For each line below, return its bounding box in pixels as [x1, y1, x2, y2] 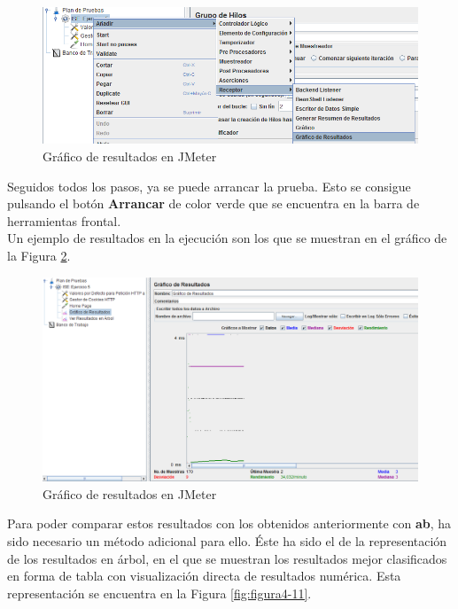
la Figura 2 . [7, 246, 71, 264]
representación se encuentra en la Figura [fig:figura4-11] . [7, 583, 312, 602]
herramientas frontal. [7, 211, 121, 230]
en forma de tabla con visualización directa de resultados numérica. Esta [7, 566, 401, 585]
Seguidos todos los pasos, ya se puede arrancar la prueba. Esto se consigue [7, 176, 411, 195]
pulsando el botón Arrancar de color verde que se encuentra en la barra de [7, 194, 420, 213]
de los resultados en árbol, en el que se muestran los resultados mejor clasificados [7, 549, 447, 567]
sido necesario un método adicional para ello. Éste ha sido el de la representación [7, 531, 447, 550]
